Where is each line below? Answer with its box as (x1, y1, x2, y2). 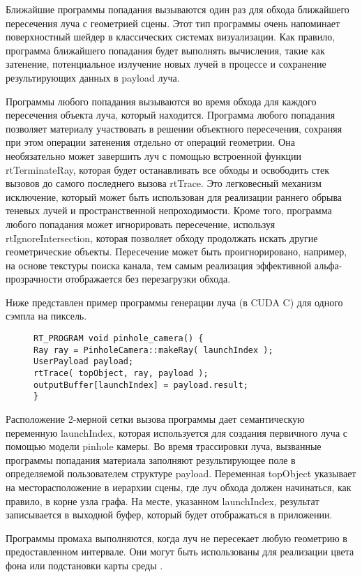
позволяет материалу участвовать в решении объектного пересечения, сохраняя (6, 121, 342, 135)
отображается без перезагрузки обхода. (66, 271, 231, 286)
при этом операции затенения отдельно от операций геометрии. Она (6, 135, 295, 149)
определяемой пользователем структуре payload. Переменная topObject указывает (6, 466, 356, 481)
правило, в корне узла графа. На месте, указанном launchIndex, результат (6, 493, 319, 508)
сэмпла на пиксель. (6, 308, 87, 323)
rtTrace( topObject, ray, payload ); (33, 368, 209, 379)
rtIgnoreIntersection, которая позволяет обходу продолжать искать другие (6, 230, 318, 245)
